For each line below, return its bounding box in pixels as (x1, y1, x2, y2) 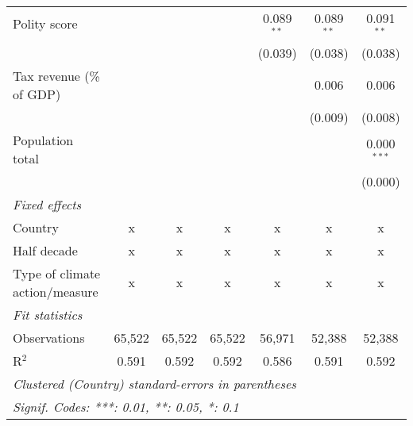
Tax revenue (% (13, 66, 100, 85)
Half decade (13, 240, 78, 259)
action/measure (13, 282, 98, 301)
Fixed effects (13, 194, 82, 213)
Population (13, 130, 74, 149)
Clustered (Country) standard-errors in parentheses (13, 374, 296, 393)
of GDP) (13, 84, 61, 103)
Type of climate (13, 263, 101, 282)
